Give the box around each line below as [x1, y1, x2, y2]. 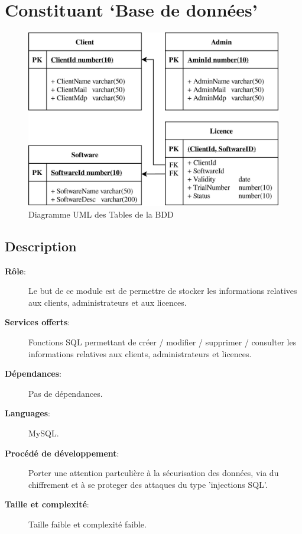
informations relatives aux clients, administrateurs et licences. [28, 347, 252, 360]
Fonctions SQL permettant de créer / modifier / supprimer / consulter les [28, 336, 297, 348]
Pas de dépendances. [28, 387, 103, 399]
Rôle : [5, 264, 26, 277]
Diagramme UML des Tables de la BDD [28, 208, 174, 220]
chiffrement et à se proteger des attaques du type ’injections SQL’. [28, 478, 268, 490]
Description [5, 237, 77, 255]
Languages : [5, 407, 50, 419]
